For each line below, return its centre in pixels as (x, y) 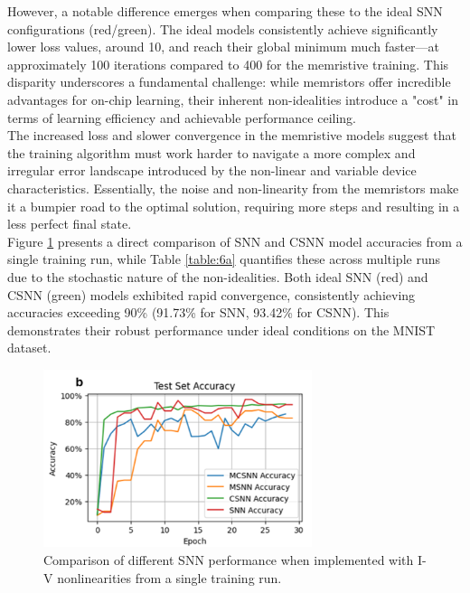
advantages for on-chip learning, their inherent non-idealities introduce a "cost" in (233, 99)
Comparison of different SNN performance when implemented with (229, 559)
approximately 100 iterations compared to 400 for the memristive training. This (228, 64)
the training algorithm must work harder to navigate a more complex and (211, 152)
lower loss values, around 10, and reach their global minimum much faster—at (224, 47)
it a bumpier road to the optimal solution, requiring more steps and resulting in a (234, 206)
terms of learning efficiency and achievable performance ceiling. (182, 117)
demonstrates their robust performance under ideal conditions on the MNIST (221, 329)
